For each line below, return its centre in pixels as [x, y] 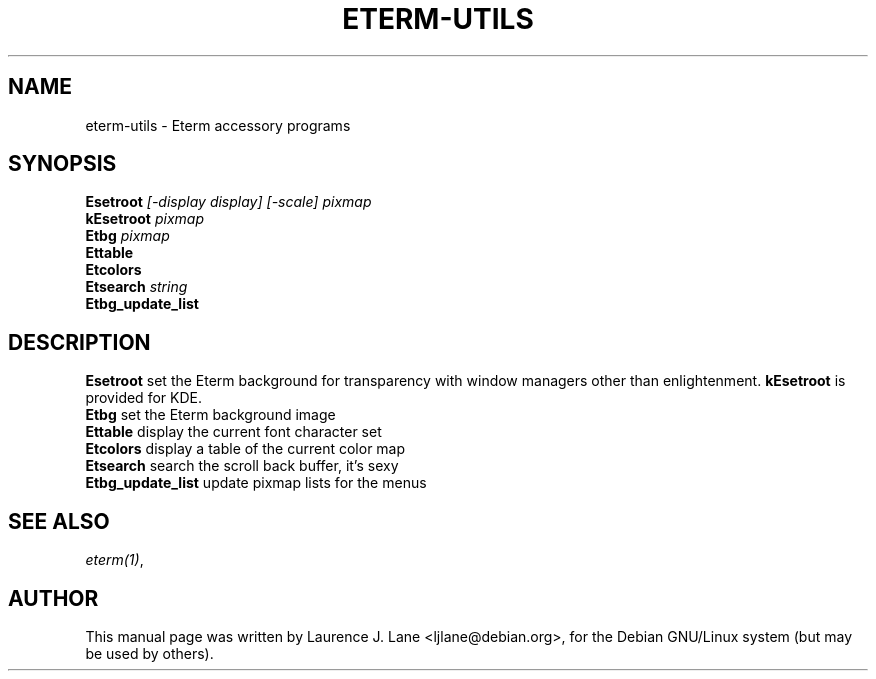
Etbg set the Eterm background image [210, 415]
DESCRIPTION [79, 342]
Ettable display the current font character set [233, 432]
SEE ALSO [59, 521]
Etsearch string [136, 287]
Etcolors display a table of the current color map [245, 449]
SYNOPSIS [62, 164]
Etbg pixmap [127, 236]
